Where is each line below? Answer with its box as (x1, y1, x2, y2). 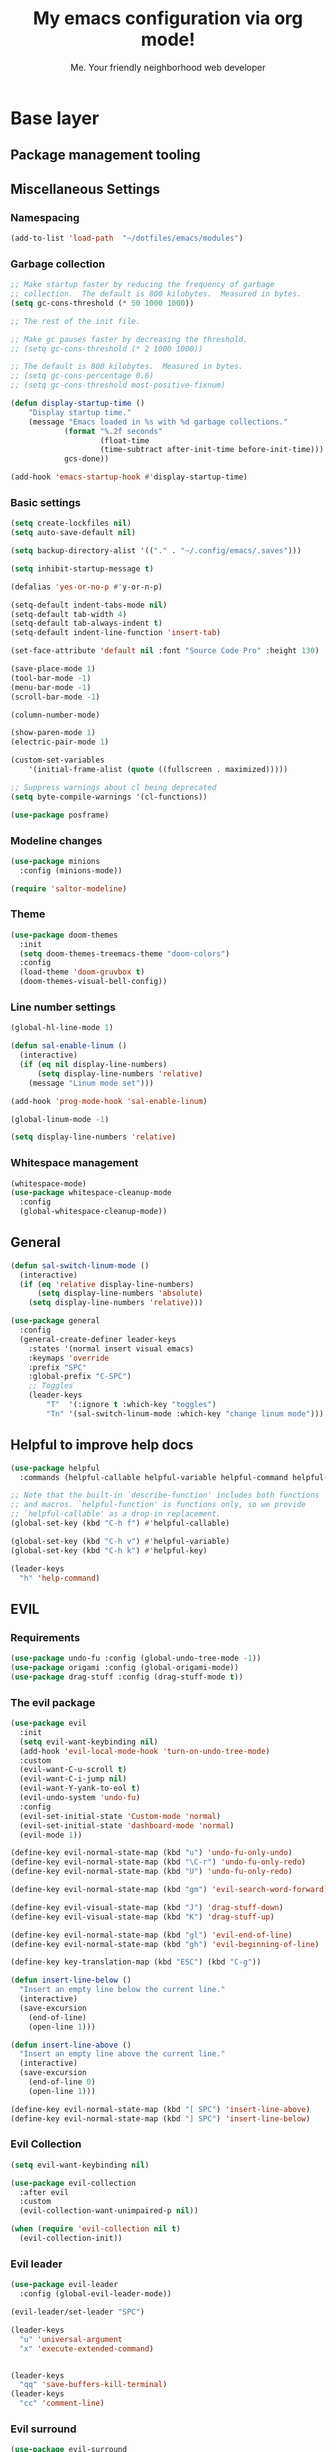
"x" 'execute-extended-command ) (19, 2343, 155, 2354)
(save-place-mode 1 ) (10, 664, 97, 674)
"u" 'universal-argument (19, 2334, 123, 2344)
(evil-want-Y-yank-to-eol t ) (19, 1783, 141, 1794)
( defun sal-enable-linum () (10, 1041, 128, 1051)
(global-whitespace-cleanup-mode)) (19, 1207, 168, 1217)
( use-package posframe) (10, 810, 110, 820)
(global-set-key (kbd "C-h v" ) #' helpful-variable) (10, 1536, 230, 1546)
